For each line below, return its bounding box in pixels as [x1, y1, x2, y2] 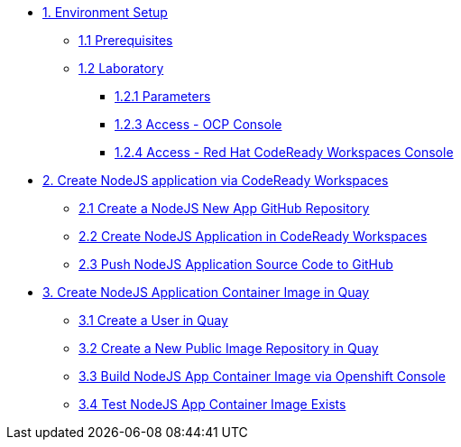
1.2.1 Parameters [115, 88, 211, 104]
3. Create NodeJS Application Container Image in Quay [42, 284, 370, 300]
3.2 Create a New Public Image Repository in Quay [78, 340, 379, 356]
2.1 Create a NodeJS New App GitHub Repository [78, 200, 370, 216]
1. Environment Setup [42, 5, 168, 20]
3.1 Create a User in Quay [78, 312, 228, 328]
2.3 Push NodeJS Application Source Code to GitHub [78, 256, 393, 272]
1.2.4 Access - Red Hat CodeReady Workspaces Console [115, 144, 454, 160]
